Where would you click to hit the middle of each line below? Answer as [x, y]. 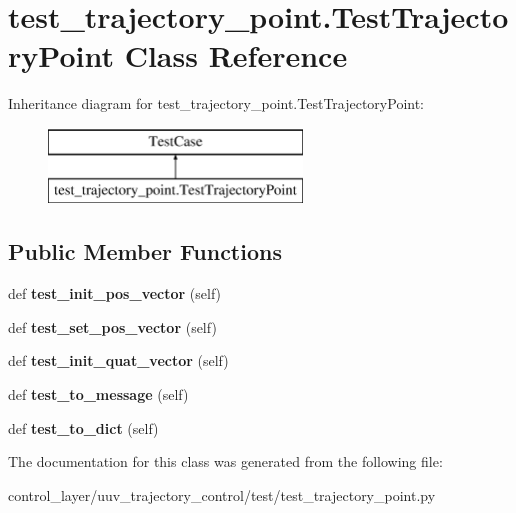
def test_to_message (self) [98, 394]
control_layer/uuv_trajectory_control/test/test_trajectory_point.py [222, 494]
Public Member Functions [145, 251]
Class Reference [236, 55]
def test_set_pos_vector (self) [112, 326]
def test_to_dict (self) [83, 427]
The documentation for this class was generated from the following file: [225, 461]
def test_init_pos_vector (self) [115, 293]
